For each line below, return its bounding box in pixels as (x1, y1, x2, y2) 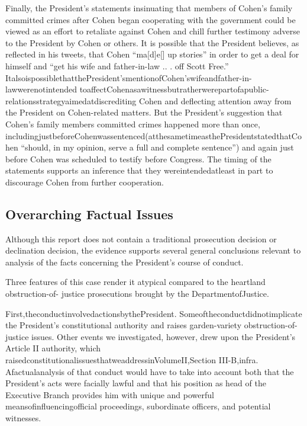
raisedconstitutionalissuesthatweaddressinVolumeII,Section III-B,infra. (5, 354, 258, 366)
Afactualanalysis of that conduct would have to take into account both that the (5, 365, 294, 377)
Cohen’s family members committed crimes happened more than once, (5, 117, 260, 130)
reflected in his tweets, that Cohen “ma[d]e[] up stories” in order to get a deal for (5, 48, 299, 60)
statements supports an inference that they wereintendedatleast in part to (5, 164, 273, 177)
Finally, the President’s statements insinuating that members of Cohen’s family (5, 2, 293, 14)
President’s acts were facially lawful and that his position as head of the (5, 377, 266, 389)
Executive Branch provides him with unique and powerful (5, 388, 214, 401)
